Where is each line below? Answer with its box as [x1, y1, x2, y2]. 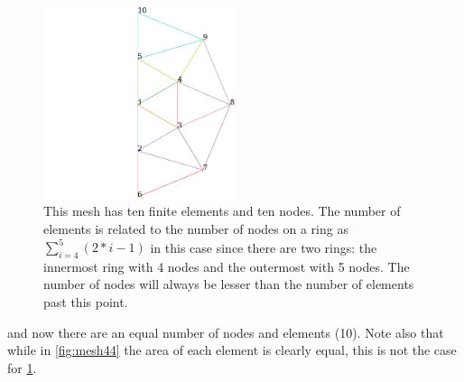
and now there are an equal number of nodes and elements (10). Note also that [7, 322, 444, 341]
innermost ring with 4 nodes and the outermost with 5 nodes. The [43, 256, 410, 275]
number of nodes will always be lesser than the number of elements [43, 275, 414, 293]
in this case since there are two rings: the [150, 238, 377, 256]
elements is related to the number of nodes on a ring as [43, 219, 348, 238]
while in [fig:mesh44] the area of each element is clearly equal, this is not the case [7, 340, 457, 359]
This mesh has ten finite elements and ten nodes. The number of [43, 201, 401, 220]
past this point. [43, 293, 128, 312]
